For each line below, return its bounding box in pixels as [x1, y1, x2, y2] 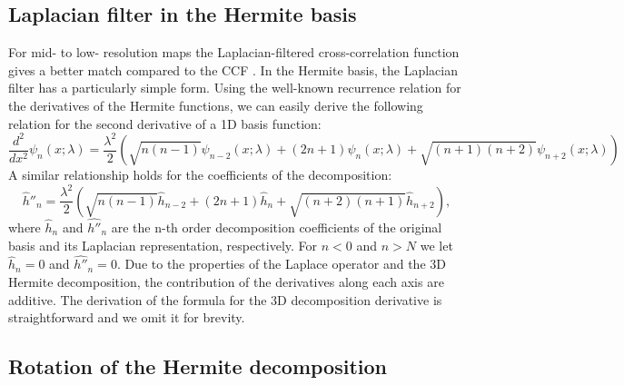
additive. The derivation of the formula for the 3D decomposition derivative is [8, 290, 442, 309]
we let [420, 235, 453, 254]
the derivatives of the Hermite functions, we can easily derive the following [8, 95, 423, 114]
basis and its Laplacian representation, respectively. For [8, 235, 318, 254]
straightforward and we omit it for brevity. [8, 308, 245, 327]
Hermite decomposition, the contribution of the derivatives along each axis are [8, 271, 444, 291]
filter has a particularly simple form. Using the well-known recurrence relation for [8, 78, 461, 97]
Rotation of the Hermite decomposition [8, 352, 387, 380]
